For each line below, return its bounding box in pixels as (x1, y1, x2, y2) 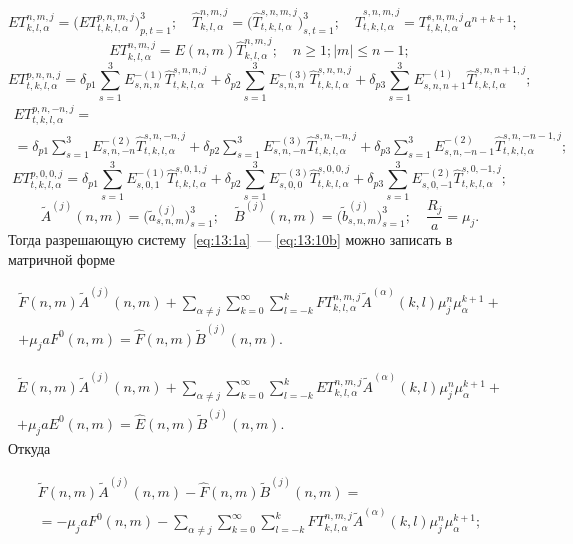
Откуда (8, 438, 51, 459)
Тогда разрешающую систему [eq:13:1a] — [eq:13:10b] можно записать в (8, 229, 453, 250)
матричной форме (8, 248, 116, 269)
